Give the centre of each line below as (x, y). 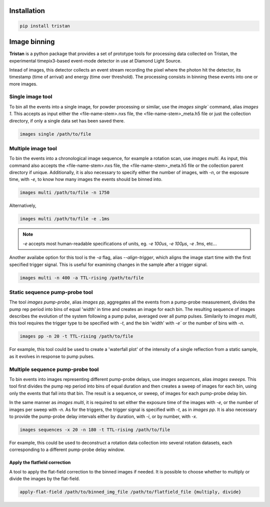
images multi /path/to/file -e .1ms (65, 219)
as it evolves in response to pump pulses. (52, 356)
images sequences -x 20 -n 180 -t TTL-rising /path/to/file (95, 429)
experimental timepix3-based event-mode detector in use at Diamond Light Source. (95, 60)
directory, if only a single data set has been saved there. (67, 120)
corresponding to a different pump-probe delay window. (67, 449)
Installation (27, 11)
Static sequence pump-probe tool (51, 292)
